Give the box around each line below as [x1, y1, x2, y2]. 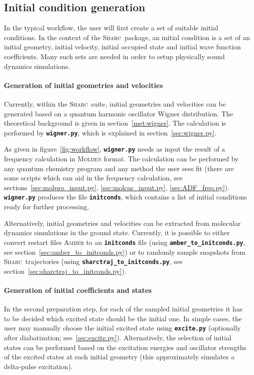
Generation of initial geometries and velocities [4, 80, 163, 90]
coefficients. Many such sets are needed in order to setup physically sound [4, 51, 225, 61]
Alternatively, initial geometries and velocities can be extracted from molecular [4, 218, 241, 228]
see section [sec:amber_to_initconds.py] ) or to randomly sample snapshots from [4, 246, 246, 257]
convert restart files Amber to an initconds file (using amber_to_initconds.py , [4, 237, 245, 247]
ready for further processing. [4, 201, 89, 212]
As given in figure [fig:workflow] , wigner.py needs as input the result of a [4, 144, 225, 154]
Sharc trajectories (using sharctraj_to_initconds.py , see [4, 256, 183, 266]
